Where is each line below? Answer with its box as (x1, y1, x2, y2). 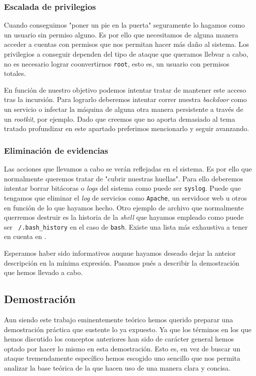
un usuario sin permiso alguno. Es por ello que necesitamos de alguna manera (4, 29, 238, 39)
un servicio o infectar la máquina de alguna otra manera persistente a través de (4, 104, 243, 114)
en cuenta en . (4, 231, 46, 241)
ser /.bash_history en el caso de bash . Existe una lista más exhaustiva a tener (4, 221, 248, 232)
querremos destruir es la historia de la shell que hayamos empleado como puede (4, 212, 244, 222)
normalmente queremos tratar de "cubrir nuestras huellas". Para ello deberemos (4, 173, 243, 183)
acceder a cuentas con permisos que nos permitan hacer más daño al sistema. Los (4, 39, 249, 49)
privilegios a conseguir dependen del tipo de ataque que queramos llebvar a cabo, (4, 49, 249, 59)
